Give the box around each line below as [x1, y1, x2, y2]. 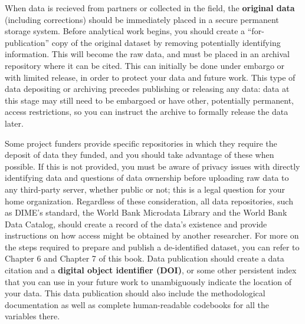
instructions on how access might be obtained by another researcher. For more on [5, 229, 299, 242]
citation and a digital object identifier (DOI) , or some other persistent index [5, 264, 297, 276]
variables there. [5, 310, 60, 322]
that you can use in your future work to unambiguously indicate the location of [5, 275, 292, 287]
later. [5, 117, 24, 129]
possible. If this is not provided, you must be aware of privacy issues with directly [5, 160, 300, 172]
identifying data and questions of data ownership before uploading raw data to [5, 171, 289, 184]
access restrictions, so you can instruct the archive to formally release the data [5, 105, 288, 118]
